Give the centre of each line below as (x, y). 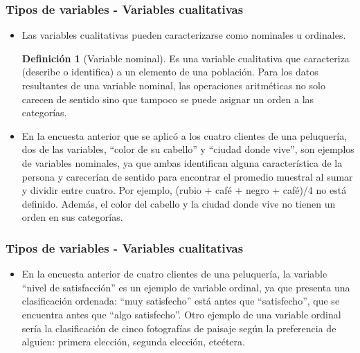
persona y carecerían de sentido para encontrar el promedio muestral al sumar (187, 176)
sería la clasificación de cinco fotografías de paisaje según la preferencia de (179, 328)
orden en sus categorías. (72, 217)
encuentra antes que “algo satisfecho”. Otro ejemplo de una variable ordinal (181, 314)
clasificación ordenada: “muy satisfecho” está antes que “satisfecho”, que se (181, 301)
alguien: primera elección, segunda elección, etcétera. (133, 342)
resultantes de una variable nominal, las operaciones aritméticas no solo (173, 85)
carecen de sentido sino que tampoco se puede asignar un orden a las (168, 99)
